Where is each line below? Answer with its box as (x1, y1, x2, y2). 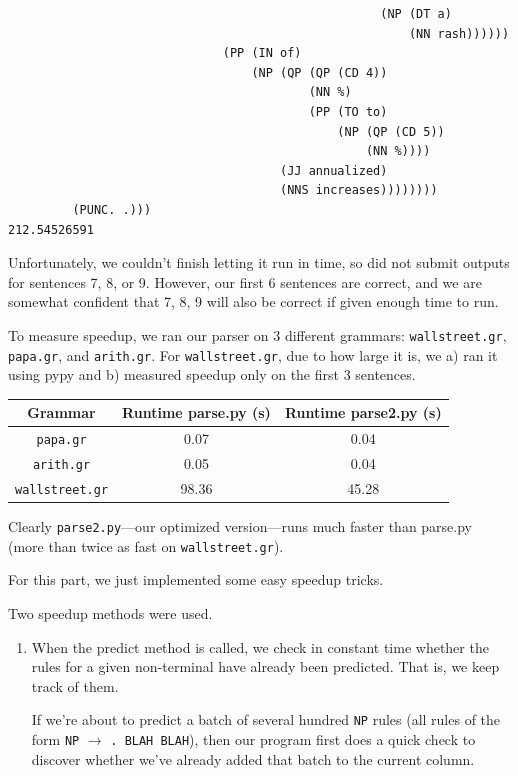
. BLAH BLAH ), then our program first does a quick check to (110, 729, 476, 750)
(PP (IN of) (222, 46, 302, 61)
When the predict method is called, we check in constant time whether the (31, 636, 489, 657)
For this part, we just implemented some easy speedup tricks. (8, 569, 384, 590)
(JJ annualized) (280, 163, 388, 178)
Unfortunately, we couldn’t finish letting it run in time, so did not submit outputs (8, 252, 510, 273)
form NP (31, 729, 80, 750)
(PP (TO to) (308, 104, 388, 119)
